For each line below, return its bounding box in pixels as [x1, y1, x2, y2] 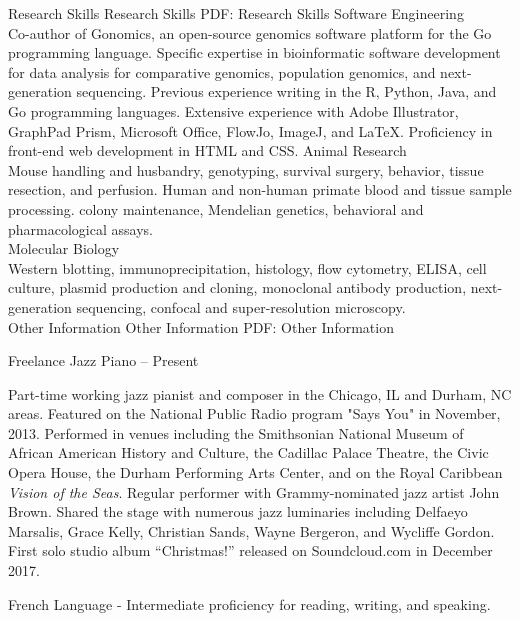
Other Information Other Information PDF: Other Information [8, 316, 394, 337]
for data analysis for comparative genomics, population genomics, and [8, 61, 436, 82]
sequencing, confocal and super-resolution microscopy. [76, 296, 406, 317]
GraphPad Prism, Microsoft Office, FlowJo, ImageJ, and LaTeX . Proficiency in [8, 120, 493, 141]
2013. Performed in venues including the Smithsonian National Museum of [8, 422, 464, 443]
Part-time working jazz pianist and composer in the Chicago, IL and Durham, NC [8, 383, 512, 404]
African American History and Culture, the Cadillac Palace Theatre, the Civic [8, 442, 489, 463]
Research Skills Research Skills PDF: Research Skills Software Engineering [8, 3, 464, 23]
